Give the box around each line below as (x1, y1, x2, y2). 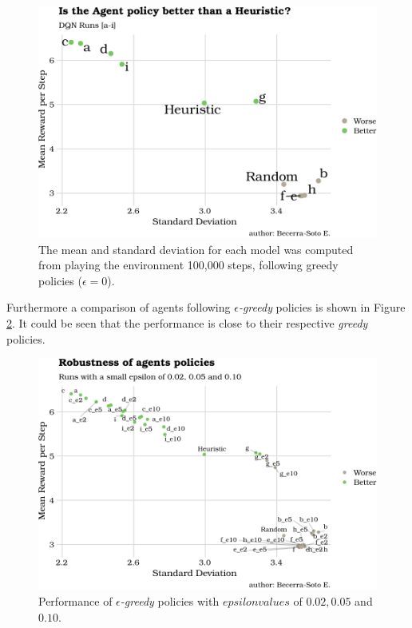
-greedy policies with (120, 592, 220, 609)
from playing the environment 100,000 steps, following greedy (38, 256, 339, 273)
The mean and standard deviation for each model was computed (38, 240, 354, 257)
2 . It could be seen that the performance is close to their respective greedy (6, 315, 368, 332)
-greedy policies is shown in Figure (238, 299, 406, 316)
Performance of (38, 592, 113, 609)
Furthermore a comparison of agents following (6, 299, 231, 316)
